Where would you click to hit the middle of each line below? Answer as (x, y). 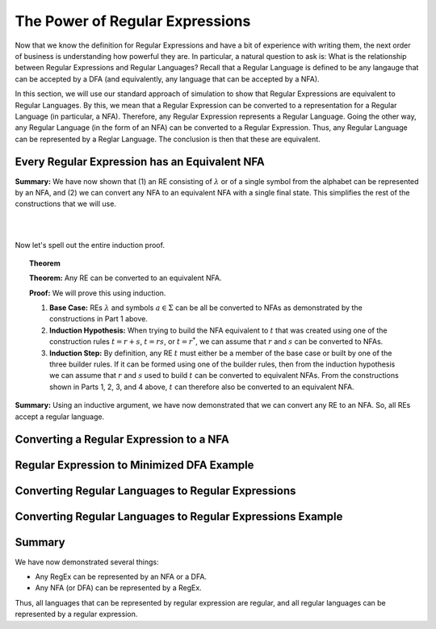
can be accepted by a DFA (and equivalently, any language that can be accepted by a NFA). (167, 79)
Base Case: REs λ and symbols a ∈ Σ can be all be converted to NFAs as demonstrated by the (206, 308)
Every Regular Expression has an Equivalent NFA (140, 162)
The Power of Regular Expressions (133, 21)
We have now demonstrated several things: (87, 562)
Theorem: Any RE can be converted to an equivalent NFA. (126, 278)
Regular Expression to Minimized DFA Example (134, 465)
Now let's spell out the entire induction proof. (90, 245)
